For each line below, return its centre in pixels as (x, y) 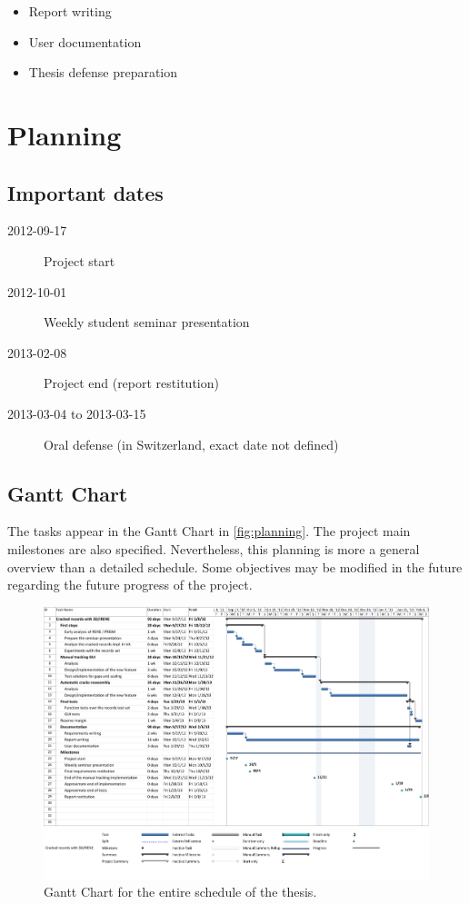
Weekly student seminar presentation (147, 322)
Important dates (85, 192)
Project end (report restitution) (131, 383)
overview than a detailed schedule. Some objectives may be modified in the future (235, 566)
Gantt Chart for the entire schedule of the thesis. (180, 892)
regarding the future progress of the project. (130, 585)
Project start (80, 260)
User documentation (85, 41)
